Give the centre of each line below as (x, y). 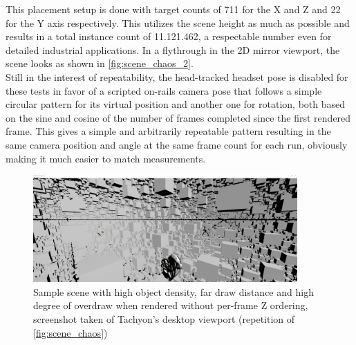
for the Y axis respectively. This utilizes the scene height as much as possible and (178, 22)
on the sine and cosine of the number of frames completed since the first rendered (178, 117)
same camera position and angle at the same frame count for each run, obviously (177, 144)
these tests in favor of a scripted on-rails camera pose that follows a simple (164, 90)
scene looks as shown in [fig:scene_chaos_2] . (100, 63)
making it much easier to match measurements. (106, 158)
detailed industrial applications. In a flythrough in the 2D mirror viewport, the (173, 49)
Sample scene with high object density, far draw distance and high (174, 291)
